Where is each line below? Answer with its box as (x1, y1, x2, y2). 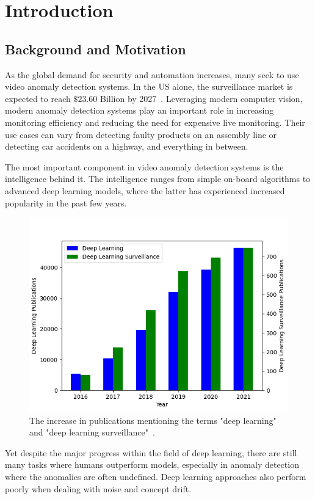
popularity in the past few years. (5, 196, 127, 209)
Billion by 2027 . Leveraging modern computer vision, (100, 92, 303, 104)
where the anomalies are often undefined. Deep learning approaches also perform (5, 470, 306, 483)
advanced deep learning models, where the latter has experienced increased (5, 184, 285, 197)
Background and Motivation (5, 39, 186, 58)
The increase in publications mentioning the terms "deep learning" (29, 413, 277, 426)
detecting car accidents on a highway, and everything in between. (5, 140, 248, 153)
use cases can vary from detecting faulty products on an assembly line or (5, 128, 277, 140)
